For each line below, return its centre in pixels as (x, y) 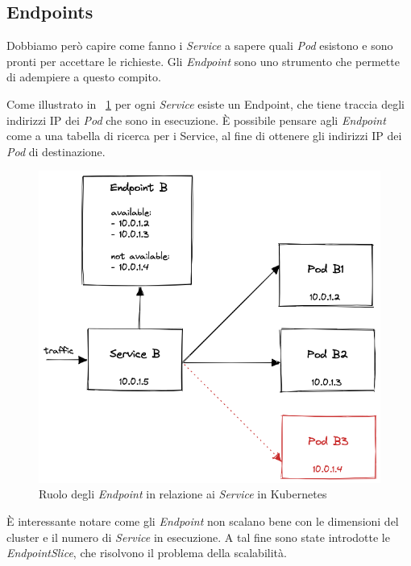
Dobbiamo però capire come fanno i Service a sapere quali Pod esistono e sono (200, 45)
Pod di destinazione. (56, 151)
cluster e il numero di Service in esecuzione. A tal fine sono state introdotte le (198, 537)
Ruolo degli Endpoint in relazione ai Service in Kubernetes (183, 494)
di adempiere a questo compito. (84, 77)
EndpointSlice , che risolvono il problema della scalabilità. (147, 553)
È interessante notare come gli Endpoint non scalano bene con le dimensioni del (203, 521)
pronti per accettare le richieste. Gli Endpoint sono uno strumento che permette (203, 61)
